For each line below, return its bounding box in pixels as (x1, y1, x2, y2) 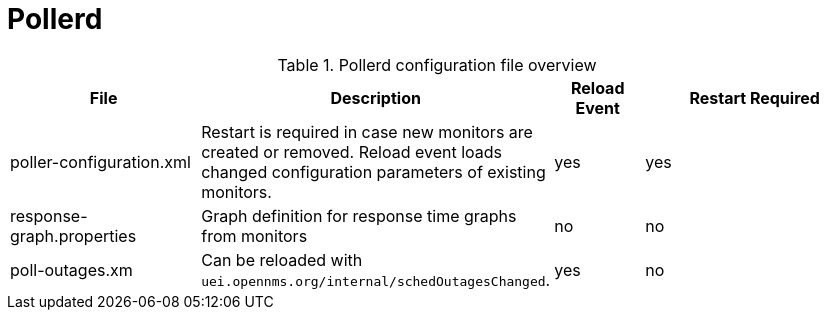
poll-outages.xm (10, 259, 133, 280)
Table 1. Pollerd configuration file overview (277, 54, 597, 75)
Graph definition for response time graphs (201, 205, 517, 226)
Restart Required (689, 87, 820, 108)
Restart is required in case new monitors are (201, 121, 533, 142)
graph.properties (10, 225, 137, 246)
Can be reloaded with (201, 249, 363, 270)
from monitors (201, 225, 308, 246)
